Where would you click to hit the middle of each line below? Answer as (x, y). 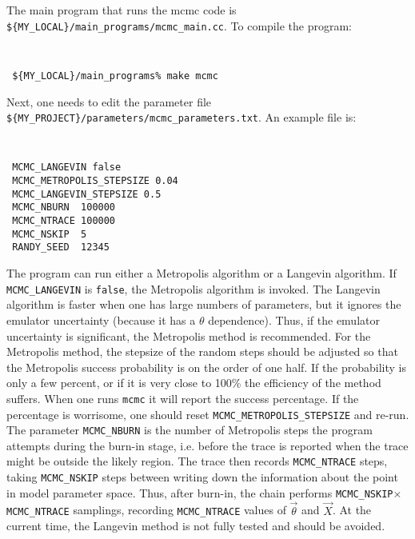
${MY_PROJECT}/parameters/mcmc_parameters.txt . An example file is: (182, 117)
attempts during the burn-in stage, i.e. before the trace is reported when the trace (207, 445)
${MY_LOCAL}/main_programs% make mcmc (115, 76)
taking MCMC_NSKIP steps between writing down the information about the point (202, 477)
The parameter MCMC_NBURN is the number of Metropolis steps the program (190, 430)
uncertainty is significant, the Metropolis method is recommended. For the (189, 335)
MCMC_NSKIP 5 (50, 234)
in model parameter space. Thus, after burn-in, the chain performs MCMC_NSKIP (200, 492)
